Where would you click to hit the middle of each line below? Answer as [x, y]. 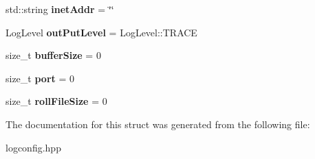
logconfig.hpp [33, 147]
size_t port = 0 [40, 78]
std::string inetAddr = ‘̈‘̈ [60, 9]
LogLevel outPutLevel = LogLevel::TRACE [101, 32]
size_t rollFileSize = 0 [56, 101]
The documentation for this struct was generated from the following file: [158, 124]
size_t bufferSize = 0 [53, 55]
